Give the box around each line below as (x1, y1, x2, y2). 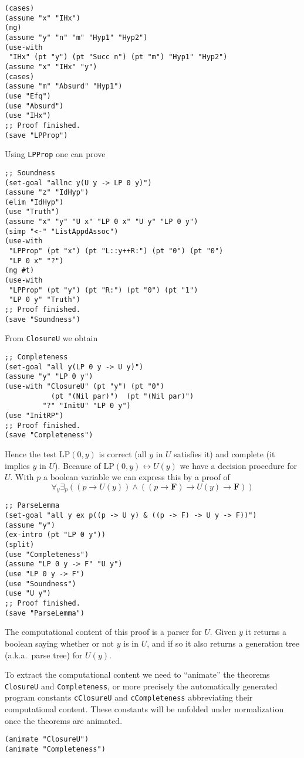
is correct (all (99, 447, 147, 460)
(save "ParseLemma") (5, 609, 85, 617)
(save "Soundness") (5, 315, 80, 324)
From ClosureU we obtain (5, 332, 98, 344)
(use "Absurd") (5, 101, 64, 110)
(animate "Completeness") (5, 745, 106, 753)
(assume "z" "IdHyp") (5, 188, 89, 197)
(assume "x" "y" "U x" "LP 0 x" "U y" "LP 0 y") (5, 217, 198, 226)
